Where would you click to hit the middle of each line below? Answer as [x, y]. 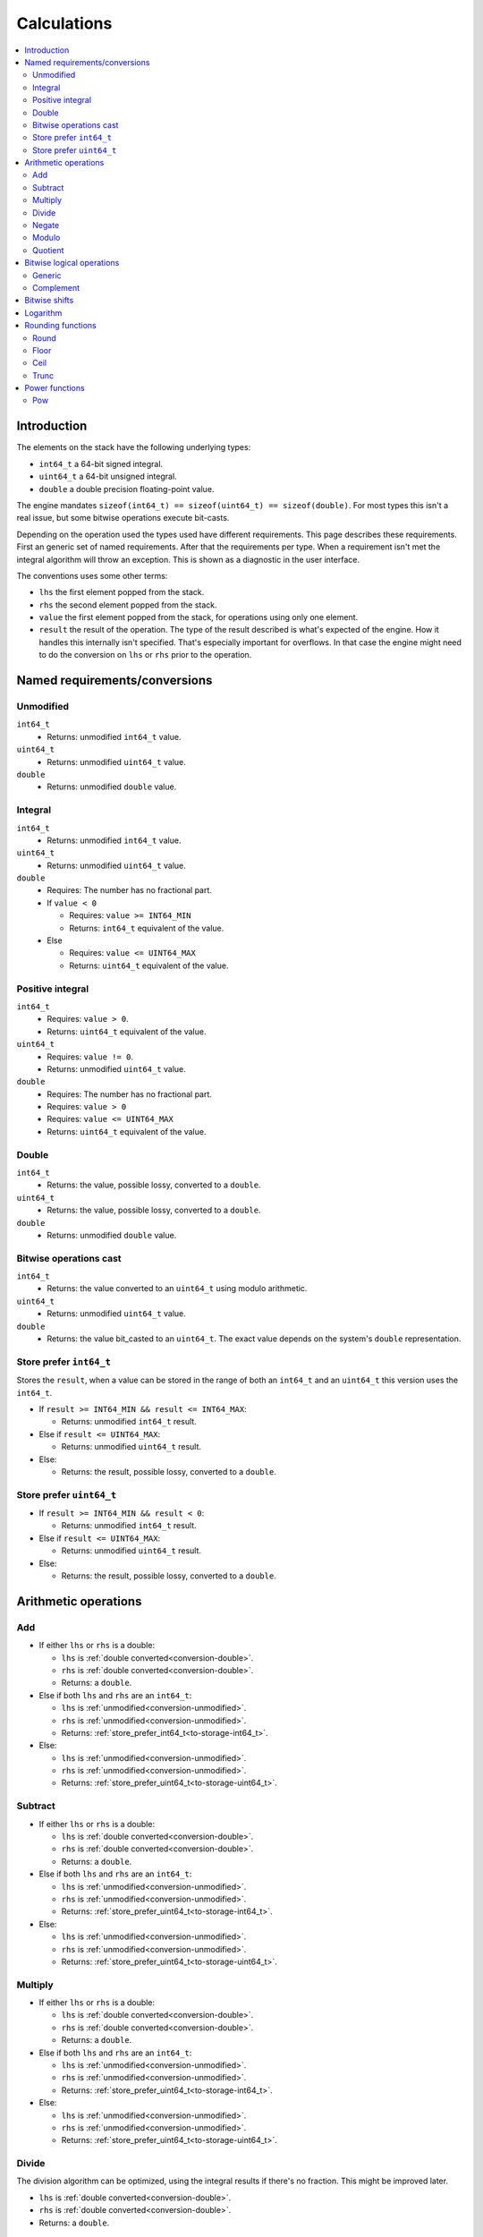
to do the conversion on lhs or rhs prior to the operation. [145, 655]
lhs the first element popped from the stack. [122, 592]
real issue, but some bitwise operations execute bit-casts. [123, 518]
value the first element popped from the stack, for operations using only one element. [199, 617]
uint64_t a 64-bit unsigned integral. [108, 476]
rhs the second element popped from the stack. [128, 605]
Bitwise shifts [49, 301]
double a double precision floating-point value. [127, 489]
